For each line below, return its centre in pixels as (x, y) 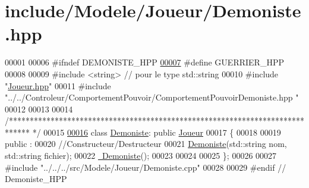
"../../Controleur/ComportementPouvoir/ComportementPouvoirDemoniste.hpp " (152, 97)
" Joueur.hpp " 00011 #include (58, 85)
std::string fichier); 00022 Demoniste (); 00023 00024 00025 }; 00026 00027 (141, 156)
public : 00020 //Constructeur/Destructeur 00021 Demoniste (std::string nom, (146, 144)
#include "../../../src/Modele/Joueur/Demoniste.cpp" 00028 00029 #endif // (146, 167)
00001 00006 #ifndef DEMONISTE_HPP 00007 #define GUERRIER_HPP (144, 62)
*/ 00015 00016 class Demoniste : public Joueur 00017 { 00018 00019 (157, 132)
